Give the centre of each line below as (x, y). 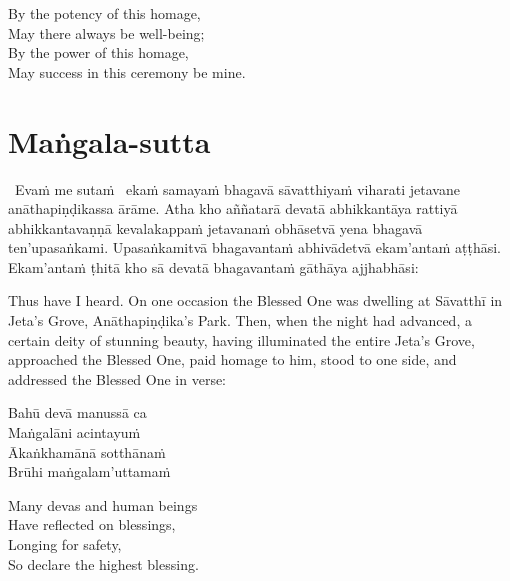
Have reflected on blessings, (92, 524)
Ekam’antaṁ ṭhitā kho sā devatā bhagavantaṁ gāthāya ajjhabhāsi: (213, 266)
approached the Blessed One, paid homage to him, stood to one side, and (232, 359)
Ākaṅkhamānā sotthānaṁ (87, 451)
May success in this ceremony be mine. (127, 71)
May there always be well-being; (106, 32)
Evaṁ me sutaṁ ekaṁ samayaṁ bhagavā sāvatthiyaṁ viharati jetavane (237, 188)
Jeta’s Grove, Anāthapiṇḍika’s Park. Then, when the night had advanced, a (240, 320)
